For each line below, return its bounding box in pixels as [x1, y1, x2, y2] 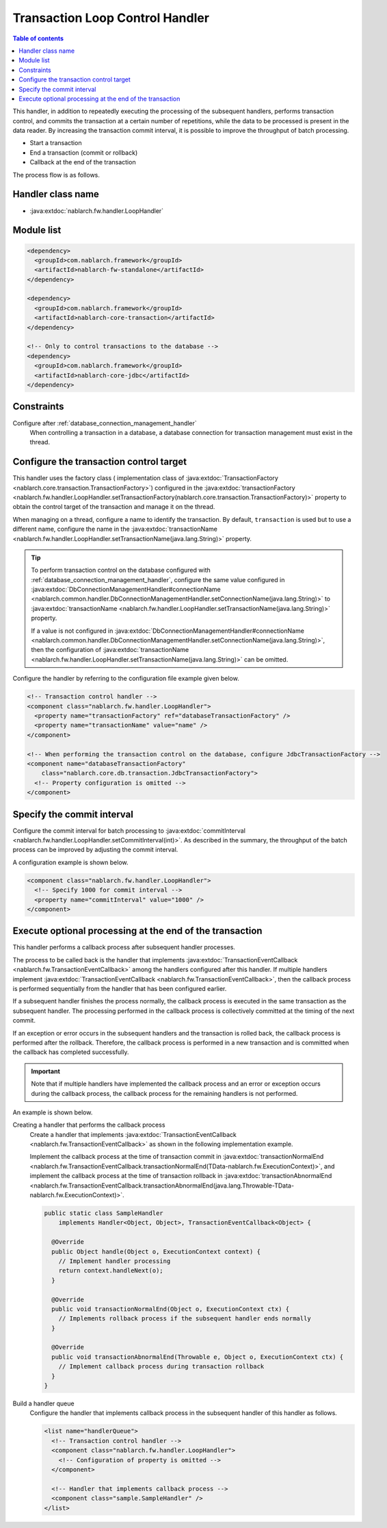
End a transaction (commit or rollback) [29, 148, 138, 157]
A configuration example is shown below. [12, 858, 129, 866]
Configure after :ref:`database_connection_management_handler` [12, 418, 198, 427]
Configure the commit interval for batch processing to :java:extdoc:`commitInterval [12, 826, 246, 835]
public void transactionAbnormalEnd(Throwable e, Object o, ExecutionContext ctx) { [51, 1353, 344, 1361]
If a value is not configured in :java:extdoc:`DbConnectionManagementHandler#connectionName [31, 627, 304, 635]
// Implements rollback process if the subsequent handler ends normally [58, 1315, 311, 1323]
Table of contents [12, 34, 64, 42]
